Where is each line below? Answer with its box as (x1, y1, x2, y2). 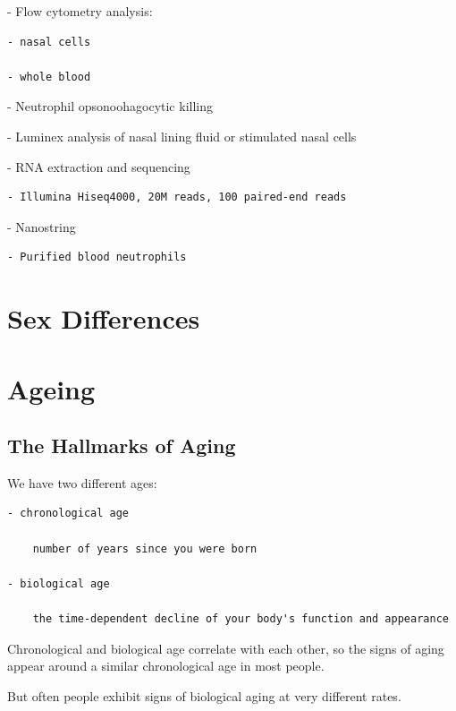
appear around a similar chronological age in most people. (7, 656, 325, 675)
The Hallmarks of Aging (7, 432, 236, 459)
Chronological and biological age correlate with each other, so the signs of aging (7, 638, 444, 657)
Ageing (7, 370, 96, 407)
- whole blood (7, 70, 91, 83)
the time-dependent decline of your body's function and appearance (32, 612, 449, 626)
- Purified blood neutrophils (7, 251, 187, 264)
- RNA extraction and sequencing (7, 157, 190, 176)
